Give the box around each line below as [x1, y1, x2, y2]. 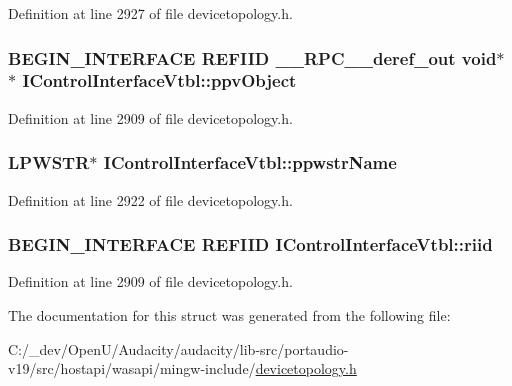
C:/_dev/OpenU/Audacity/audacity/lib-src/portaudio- [8, 338, 349, 359]
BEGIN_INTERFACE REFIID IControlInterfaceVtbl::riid [8, 232, 493, 257]
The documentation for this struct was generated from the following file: [8, 304, 451, 325]
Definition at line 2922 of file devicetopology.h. [8, 189, 293, 210]
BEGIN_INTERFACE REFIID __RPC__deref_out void [8, 45, 497, 70]
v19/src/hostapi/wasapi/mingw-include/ [8, 358, 256, 379]
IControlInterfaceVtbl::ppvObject [22, 68, 297, 93]
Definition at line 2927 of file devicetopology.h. [8, 3, 293, 23]
